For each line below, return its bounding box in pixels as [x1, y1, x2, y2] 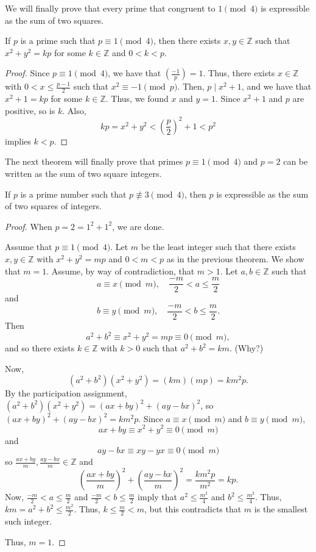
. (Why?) [229, 342, 264, 354]
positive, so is [5, 104, 55, 116]
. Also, [62, 104, 86, 116]
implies [5, 134, 31, 147]
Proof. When [5, 220, 52, 232]
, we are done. [112, 220, 164, 232]
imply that [138, 490, 178, 503]
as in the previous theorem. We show [166, 253, 304, 265]
